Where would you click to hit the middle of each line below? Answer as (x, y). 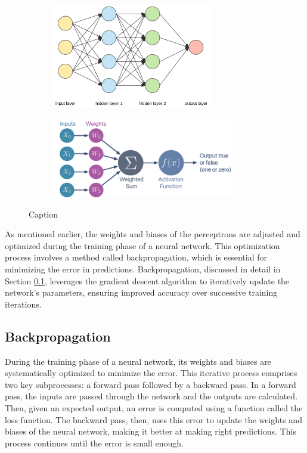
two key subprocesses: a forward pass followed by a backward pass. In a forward (151, 384)
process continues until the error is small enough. (94, 443)
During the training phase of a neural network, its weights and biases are (138, 361)
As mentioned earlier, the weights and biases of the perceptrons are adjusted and (153, 234)
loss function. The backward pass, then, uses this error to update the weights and (153, 419)
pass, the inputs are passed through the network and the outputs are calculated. (151, 396)
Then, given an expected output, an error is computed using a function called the (154, 407)
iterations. (23, 304)
